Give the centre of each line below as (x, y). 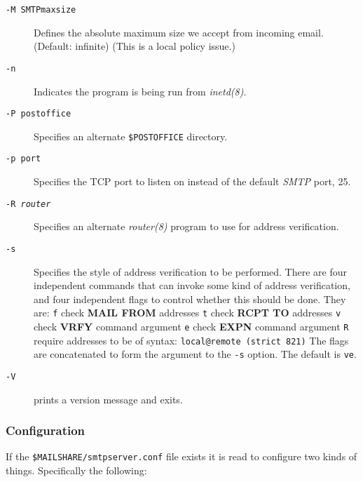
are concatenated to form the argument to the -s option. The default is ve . (195, 354)
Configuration (46, 430)
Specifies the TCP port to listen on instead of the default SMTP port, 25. (192, 181)
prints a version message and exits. (108, 399)
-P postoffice (39, 114)
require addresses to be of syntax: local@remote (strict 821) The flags (191, 340)
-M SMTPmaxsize (41, 10)
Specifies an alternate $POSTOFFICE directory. (131, 136)
